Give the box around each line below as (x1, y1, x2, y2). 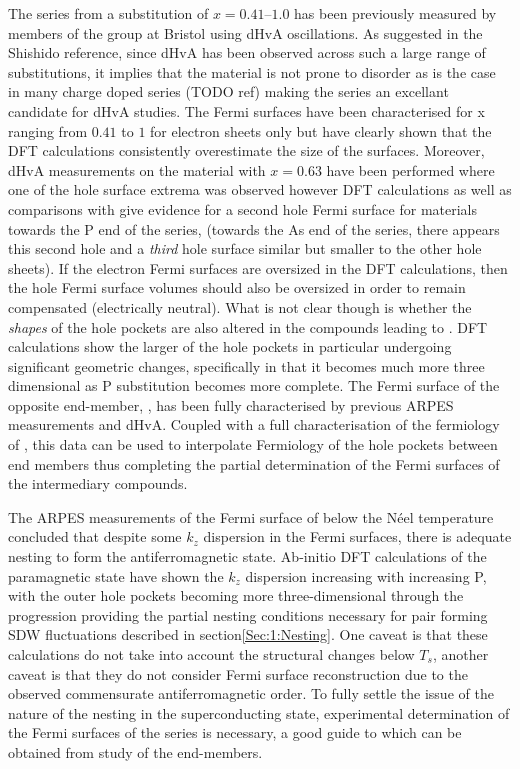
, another (432, 644, 489, 664)
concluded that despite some (8, 526, 182, 547)
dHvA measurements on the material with (8, 159, 266, 180)
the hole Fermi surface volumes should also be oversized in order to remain (8, 277, 466, 298)
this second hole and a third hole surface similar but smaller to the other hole (8, 238, 482, 259)
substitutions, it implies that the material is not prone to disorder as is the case (8, 61, 496, 82)
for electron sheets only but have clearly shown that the (150, 120, 492, 141)
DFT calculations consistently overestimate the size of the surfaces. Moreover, (8, 140, 485, 161)
